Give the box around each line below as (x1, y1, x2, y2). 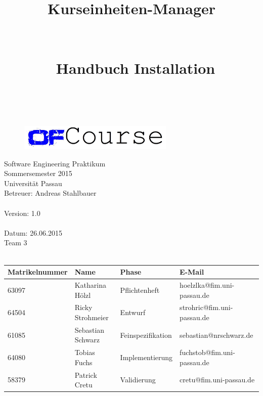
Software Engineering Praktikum (4, 158, 106, 168)
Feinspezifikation (120, 329, 172, 340)
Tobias (74, 347, 95, 358)
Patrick (74, 369, 97, 380)
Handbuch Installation (56, 57, 215, 78)
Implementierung (120, 352, 173, 363)
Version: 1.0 (4, 207, 40, 218)
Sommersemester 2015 (4, 168, 72, 179)
